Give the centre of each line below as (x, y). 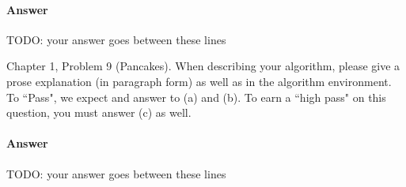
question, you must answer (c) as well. (99, 112)
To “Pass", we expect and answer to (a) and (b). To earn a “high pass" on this (196, 97)
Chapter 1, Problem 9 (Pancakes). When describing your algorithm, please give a (203, 66)
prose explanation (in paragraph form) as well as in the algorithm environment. (199, 81)
